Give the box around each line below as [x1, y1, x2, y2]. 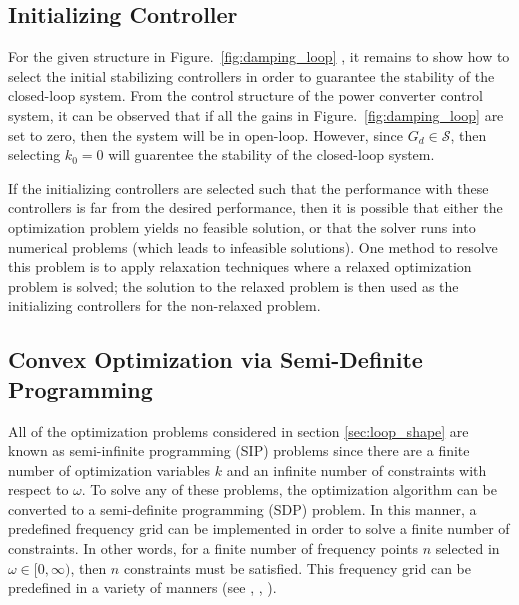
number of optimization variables [8, 459, 211, 480]
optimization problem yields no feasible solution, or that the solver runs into [8, 216, 476, 237]
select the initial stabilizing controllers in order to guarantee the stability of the [8, 65, 495, 86]
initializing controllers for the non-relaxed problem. [8, 295, 321, 316]
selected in [435, 538, 500, 559]
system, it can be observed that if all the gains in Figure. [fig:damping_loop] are [8, 104, 504, 125]
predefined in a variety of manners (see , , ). [8, 577, 277, 598]
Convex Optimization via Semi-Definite [8, 344, 423, 375]
